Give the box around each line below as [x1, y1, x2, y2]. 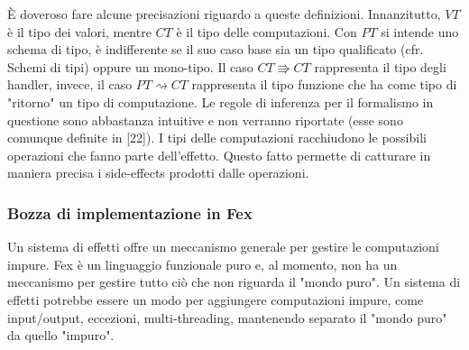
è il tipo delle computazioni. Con [176, 22, 357, 41]
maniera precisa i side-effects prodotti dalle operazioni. [7, 163, 309, 182]
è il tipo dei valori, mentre [7, 22, 152, 41]
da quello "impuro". [7, 326, 115, 345]
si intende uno [381, 22, 459, 41]
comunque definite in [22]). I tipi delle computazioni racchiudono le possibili [7, 128, 427, 147]
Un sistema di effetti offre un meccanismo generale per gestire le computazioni [7, 237, 439, 256]
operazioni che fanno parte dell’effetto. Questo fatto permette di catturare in [7, 145, 431, 164]
